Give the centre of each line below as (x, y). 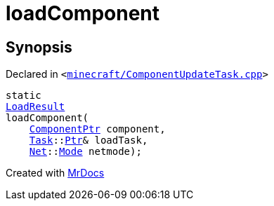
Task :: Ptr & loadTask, (89, 140)
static (24, 96)
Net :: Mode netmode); (85, 152)
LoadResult (35, 107)
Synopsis (39, 47)
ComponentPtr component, (97, 129)
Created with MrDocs (55, 173)
